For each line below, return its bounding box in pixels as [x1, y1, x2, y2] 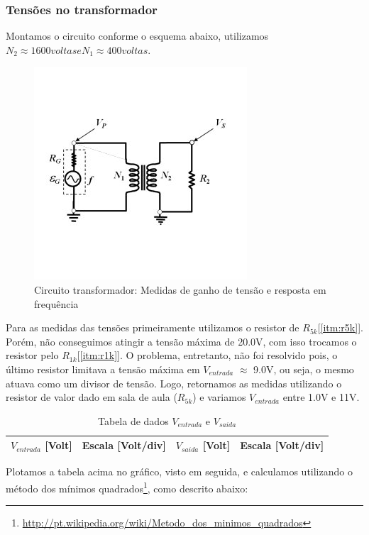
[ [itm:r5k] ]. [317, 320, 363, 335]
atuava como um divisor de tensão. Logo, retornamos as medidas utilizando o [6, 375, 342, 390]
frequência [34, 296, 79, 311]
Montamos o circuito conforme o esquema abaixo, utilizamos [6, 28, 269, 43]
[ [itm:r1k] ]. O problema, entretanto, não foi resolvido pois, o [77, 348, 338, 363]
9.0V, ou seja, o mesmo [253, 361, 354, 376]
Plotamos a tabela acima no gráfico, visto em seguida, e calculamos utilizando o [6, 464, 353, 479]
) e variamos [192, 390, 246, 404]
